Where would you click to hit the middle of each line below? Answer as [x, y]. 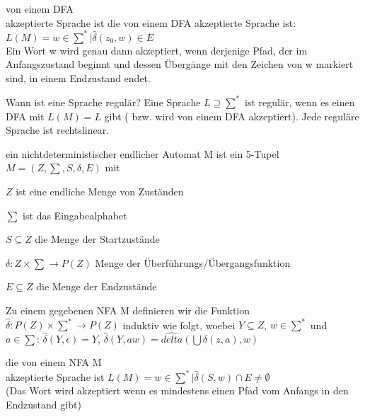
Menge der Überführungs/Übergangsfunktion [193, 262]
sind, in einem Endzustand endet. [78, 78]
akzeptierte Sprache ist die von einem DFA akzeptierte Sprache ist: [151, 22]
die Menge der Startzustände [97, 239]
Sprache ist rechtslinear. [58, 130]
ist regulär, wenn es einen [300, 102]
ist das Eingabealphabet [75, 215]
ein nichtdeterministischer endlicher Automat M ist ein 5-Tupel [143, 153]
